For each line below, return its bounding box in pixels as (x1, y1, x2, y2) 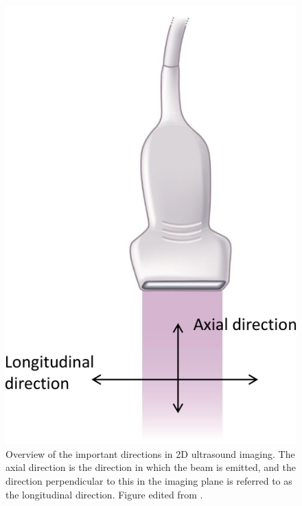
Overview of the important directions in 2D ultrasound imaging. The (5, 446, 295, 461)
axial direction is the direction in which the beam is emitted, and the (5, 460, 296, 474)
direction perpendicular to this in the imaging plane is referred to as (5, 474, 292, 487)
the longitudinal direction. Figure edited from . (5, 487, 203, 501)
